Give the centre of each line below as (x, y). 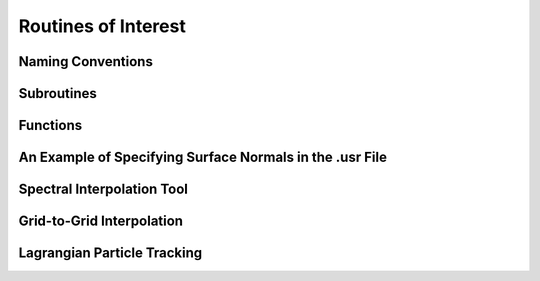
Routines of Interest (102, 26)
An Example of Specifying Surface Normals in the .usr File (202, 157)
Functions (50, 125)
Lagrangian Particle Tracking (110, 253)
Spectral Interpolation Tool (103, 189)
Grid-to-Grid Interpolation (101, 221)
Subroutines (57, 93)
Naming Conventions (86, 61)
